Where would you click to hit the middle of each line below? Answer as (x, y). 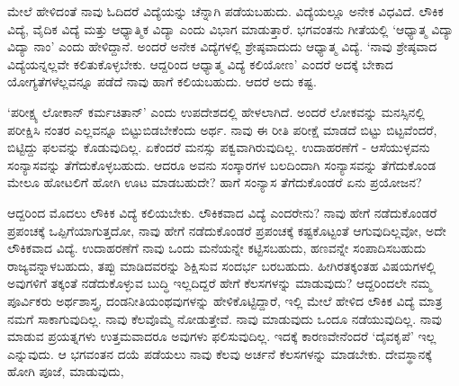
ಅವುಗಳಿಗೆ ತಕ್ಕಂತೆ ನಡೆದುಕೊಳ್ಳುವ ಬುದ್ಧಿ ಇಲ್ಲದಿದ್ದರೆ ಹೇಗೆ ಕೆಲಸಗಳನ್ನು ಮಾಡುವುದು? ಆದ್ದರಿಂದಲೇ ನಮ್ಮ (220, 283)
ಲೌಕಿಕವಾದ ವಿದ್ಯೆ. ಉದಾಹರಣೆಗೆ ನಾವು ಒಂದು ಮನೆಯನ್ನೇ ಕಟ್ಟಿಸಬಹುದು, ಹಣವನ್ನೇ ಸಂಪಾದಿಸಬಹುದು (217, 248)
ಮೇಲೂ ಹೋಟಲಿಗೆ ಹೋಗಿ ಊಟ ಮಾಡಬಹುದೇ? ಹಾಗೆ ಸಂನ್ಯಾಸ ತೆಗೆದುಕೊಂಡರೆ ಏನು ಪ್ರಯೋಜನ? (215, 182)
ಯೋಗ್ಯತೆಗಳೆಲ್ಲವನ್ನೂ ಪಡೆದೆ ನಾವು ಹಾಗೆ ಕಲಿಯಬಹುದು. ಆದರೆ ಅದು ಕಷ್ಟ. (162, 81)
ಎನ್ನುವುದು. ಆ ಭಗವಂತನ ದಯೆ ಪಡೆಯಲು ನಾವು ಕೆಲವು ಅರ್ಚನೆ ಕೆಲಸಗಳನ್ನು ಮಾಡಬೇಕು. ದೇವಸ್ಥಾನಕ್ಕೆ (220, 353)
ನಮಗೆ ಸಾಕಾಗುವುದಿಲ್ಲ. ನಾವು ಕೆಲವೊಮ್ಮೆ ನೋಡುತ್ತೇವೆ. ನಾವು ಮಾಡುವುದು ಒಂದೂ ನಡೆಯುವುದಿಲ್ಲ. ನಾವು (225, 318)
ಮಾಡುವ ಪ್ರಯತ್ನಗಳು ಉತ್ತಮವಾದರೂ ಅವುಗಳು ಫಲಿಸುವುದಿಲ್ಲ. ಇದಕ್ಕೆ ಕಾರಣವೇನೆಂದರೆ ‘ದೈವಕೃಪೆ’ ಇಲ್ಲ (222, 336)
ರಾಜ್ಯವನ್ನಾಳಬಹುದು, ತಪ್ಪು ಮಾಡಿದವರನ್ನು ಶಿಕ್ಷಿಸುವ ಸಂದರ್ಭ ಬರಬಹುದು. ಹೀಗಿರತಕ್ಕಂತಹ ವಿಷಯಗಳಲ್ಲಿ (222, 265)
